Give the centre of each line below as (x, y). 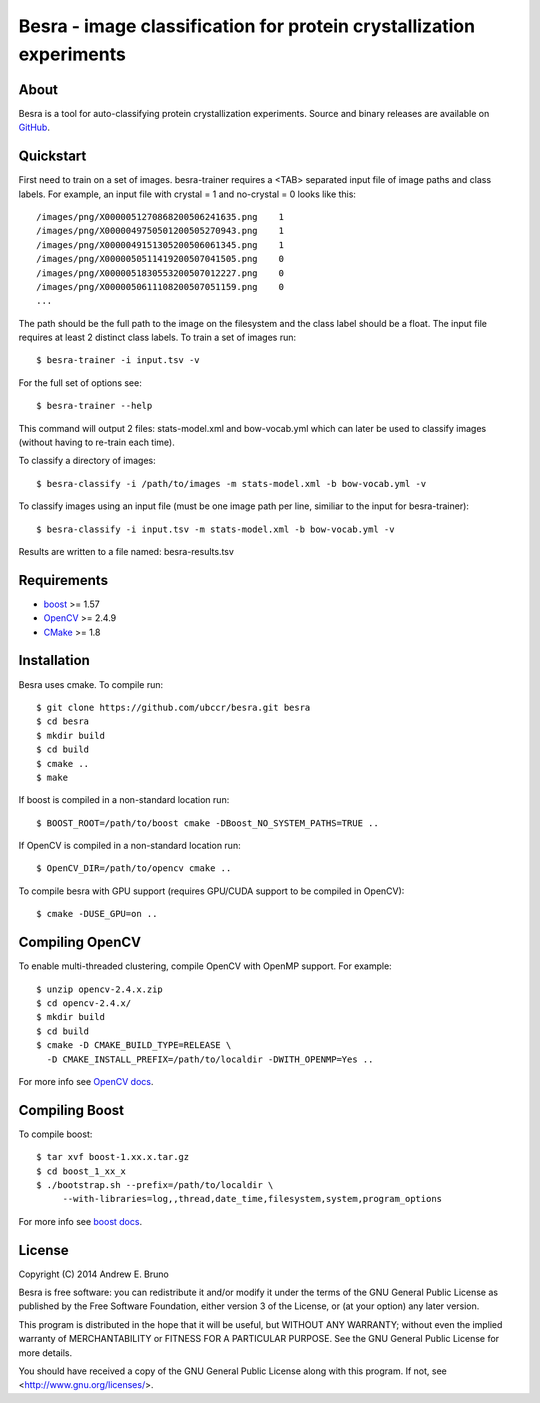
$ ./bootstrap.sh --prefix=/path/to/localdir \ (155, 1184)
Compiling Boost (71, 1110)
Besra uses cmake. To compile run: (91, 684)
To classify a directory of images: (87, 461)
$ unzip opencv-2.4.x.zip (100, 989)
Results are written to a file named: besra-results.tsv (126, 551)
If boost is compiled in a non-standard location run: (124, 800)
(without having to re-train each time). (96, 442)
